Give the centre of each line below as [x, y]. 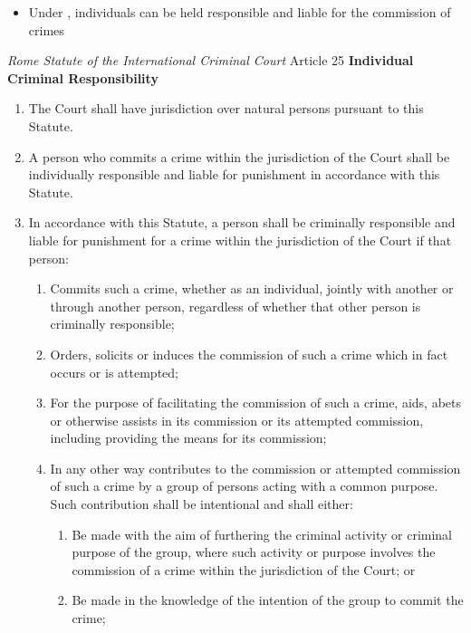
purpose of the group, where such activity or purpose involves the [254, 552]
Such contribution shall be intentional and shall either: [202, 504]
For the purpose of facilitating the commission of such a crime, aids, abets [256, 403]
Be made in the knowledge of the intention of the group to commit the [268, 600]
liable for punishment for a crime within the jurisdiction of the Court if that [240, 240]
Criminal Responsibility [83, 77]
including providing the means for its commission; [188, 438]
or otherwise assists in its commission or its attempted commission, [237, 420]
